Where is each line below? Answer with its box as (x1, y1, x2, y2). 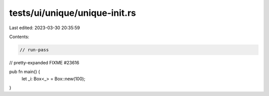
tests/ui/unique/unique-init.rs (9, 7, 136, 18)
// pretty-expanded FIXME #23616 (9, 59, 80, 65)
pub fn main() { (9, 69, 40, 75)
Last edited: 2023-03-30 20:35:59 (9, 25, 80, 31)
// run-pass (19, 47, 49, 52)
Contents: (9, 34, 29, 40)
